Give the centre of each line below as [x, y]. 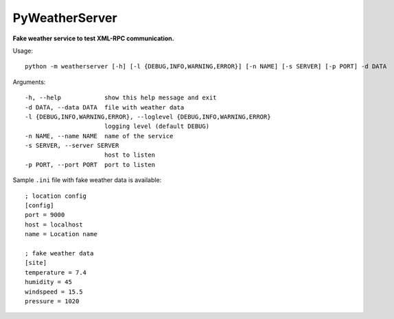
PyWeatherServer [65, 18]
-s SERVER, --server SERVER [72, 146]
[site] [36, 263]
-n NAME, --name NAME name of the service [99, 136]
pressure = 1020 [52, 301]
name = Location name [61, 234]
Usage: [23, 51]
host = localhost [54, 225]
